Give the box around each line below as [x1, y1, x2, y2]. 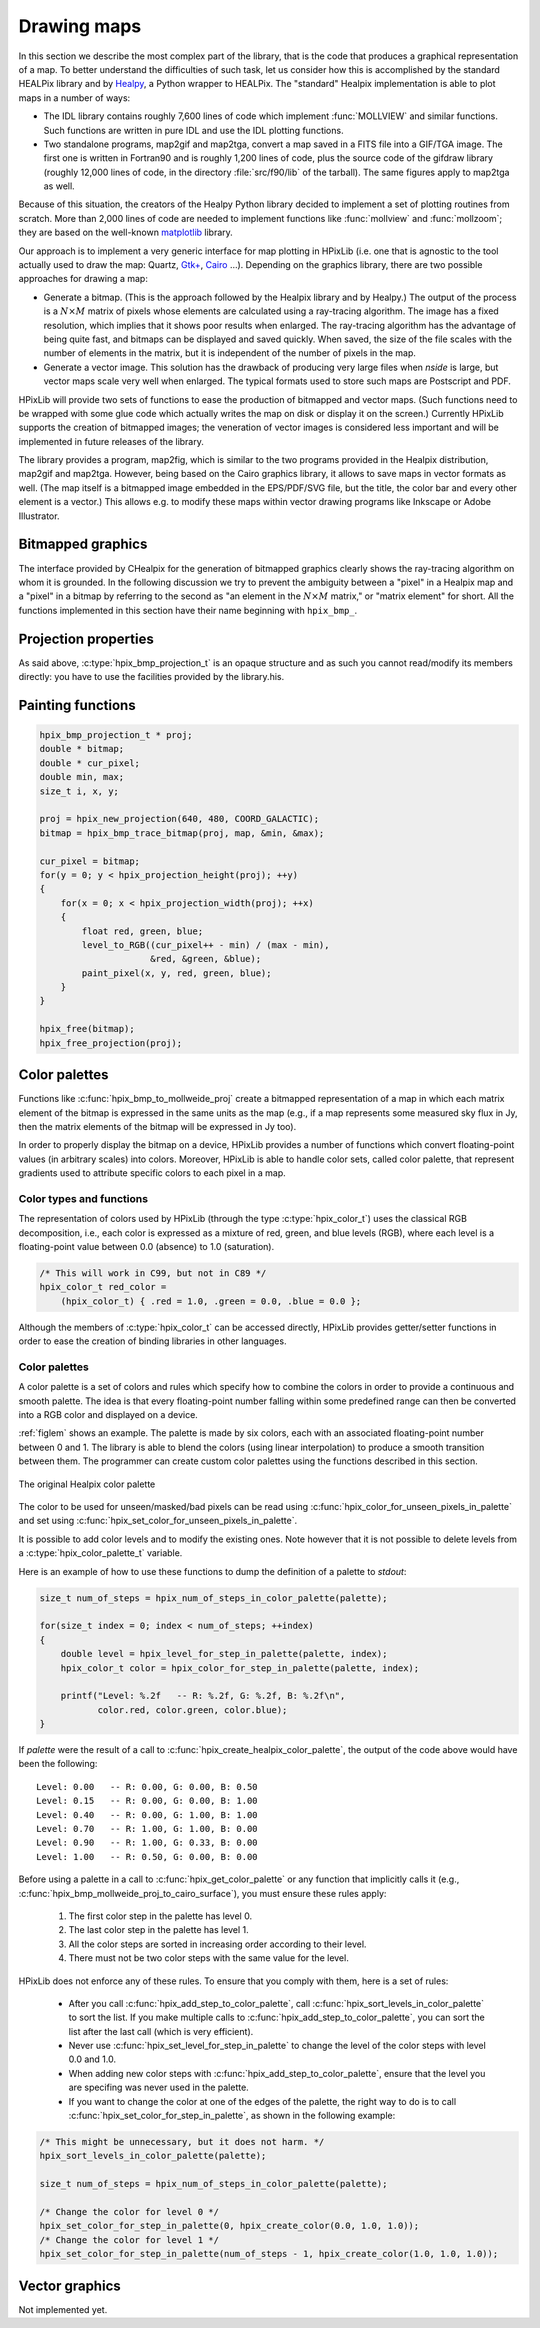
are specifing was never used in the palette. [68, 2081, 249, 2094]
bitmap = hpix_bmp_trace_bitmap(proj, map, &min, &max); [39, 827, 325, 839]
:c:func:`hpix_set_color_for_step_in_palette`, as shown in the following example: [68, 2110, 396, 2122]
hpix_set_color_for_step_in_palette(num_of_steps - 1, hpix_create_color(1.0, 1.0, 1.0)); [39, 2248, 499, 2260]
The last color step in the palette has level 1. [68, 1924, 249, 1936]
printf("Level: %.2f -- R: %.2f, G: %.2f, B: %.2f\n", [60, 1690, 346, 1702]
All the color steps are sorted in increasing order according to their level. [68, 1938, 367, 1950]
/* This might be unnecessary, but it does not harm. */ [39, 2136, 325, 2148]
